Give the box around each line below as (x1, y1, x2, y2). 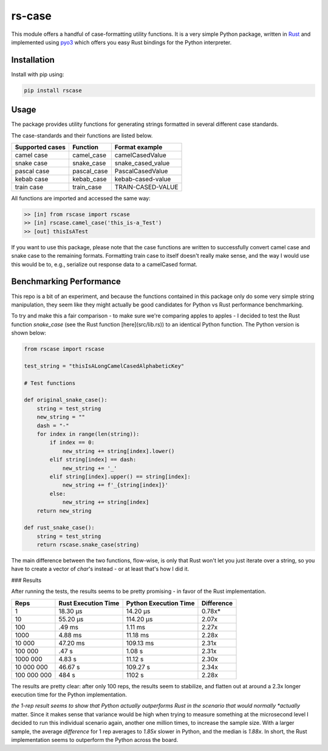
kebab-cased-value (114, 175, 171, 184)
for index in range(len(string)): (36, 431, 140, 437)
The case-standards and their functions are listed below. (11, 131, 153, 139)
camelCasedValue (114, 151, 166, 159)
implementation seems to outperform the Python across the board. (11, 736, 179, 743)
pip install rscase (24, 87, 82, 94)
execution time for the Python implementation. (11, 691, 127, 699)
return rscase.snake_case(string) (36, 541, 140, 549)
